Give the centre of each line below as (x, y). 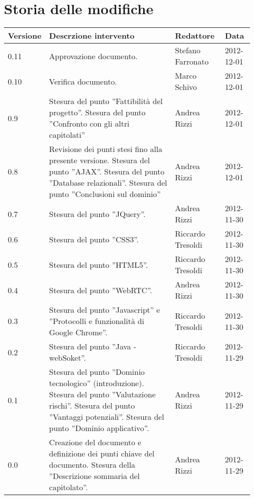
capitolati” (67, 135)
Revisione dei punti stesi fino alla (106, 149)
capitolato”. (68, 487)
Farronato (192, 62)
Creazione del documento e (95, 442)
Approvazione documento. (93, 56)
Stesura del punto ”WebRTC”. (101, 290)
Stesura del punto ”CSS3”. (94, 239)
